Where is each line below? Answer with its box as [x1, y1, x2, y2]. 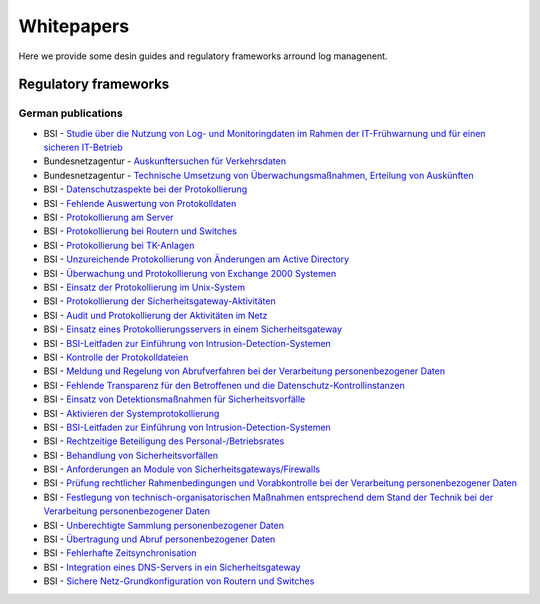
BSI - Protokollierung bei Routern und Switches [43, 225, 237, 237]
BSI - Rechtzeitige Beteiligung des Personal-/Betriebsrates [43, 435, 285, 447]
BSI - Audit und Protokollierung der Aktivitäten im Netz [43, 309, 268, 321]
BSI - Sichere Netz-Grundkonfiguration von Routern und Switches [43, 575, 315, 587]
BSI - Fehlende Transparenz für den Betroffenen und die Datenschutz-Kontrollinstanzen [43, 379, 405, 391]
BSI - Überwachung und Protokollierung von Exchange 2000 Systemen [43, 267, 337, 279]
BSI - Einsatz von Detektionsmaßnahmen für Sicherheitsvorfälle [43, 393, 306, 405]
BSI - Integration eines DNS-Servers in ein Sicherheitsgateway [43, 561, 301, 573]
